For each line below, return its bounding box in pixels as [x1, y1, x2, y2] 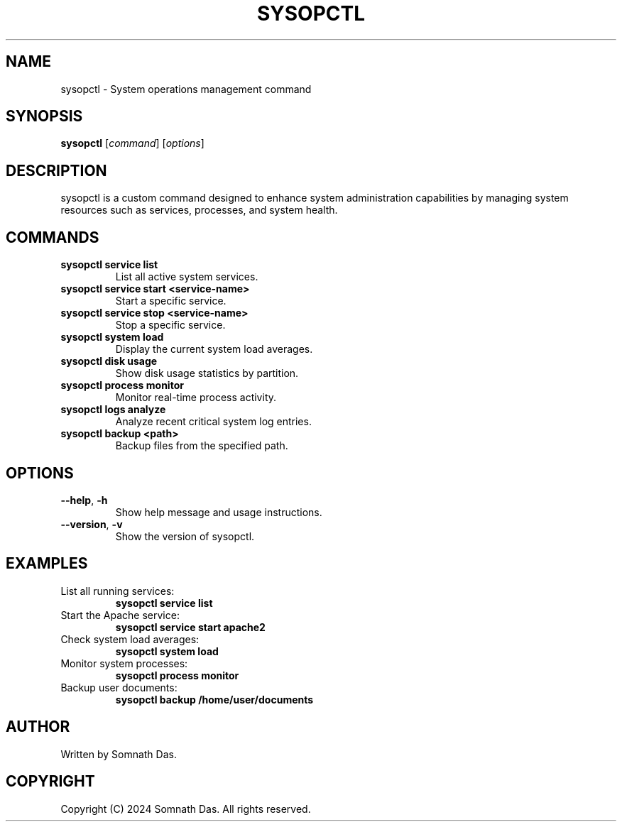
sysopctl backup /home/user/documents [115, 693, 314, 706]
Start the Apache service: [60, 608, 180, 621]
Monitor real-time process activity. [115, 391, 277, 404]
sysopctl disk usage [60, 355, 158, 368]
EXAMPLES [6, 554, 88, 573]
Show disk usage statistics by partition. [115, 367, 299, 380]
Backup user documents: [60, 681, 178, 694]
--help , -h [60, 493, 108, 506]
